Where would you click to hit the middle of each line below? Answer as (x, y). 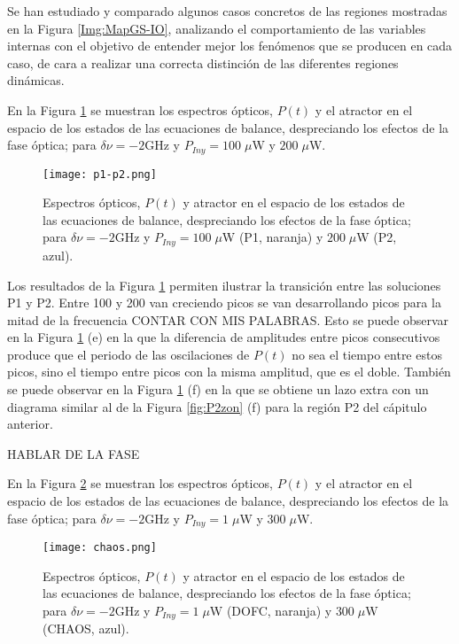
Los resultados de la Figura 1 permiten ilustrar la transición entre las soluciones (224, 285)
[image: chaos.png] (100, 548)
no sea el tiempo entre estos (367, 354)
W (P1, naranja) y (272, 237)
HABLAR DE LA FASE (74, 453)
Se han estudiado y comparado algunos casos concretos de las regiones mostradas (227, 11)
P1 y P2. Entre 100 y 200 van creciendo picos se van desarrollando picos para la (224, 303)
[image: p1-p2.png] (100, 174)
